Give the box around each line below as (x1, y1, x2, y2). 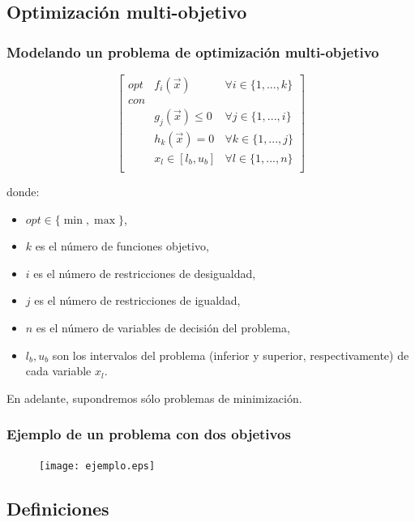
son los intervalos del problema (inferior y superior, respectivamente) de (52, 346, 409, 363)
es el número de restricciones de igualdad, (34, 292, 241, 309)
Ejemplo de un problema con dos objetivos (6, 424, 291, 444)
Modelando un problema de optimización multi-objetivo (6, 41, 379, 62)
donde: (6, 183, 40, 199)
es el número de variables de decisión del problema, (36, 319, 290, 336)
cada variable (25, 362, 92, 379)
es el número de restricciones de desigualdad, (33, 264, 256, 281)
